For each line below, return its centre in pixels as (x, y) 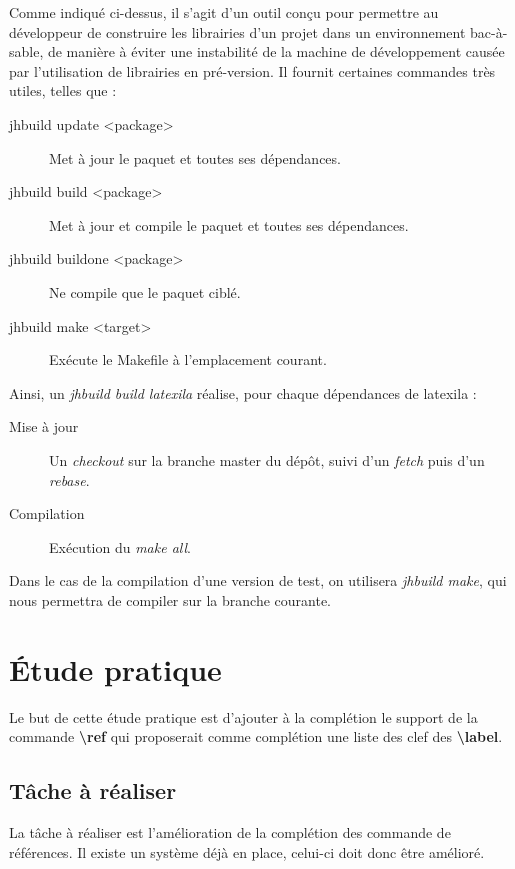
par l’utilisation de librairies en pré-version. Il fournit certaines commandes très (252, 70)
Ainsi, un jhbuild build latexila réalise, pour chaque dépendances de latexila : (243, 392)
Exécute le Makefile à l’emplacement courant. (188, 359)
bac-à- (489, 31)
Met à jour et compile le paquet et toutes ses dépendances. (229, 224)
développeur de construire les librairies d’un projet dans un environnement (237, 31)
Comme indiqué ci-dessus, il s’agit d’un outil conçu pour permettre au (224, 12)
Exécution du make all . (120, 546)
